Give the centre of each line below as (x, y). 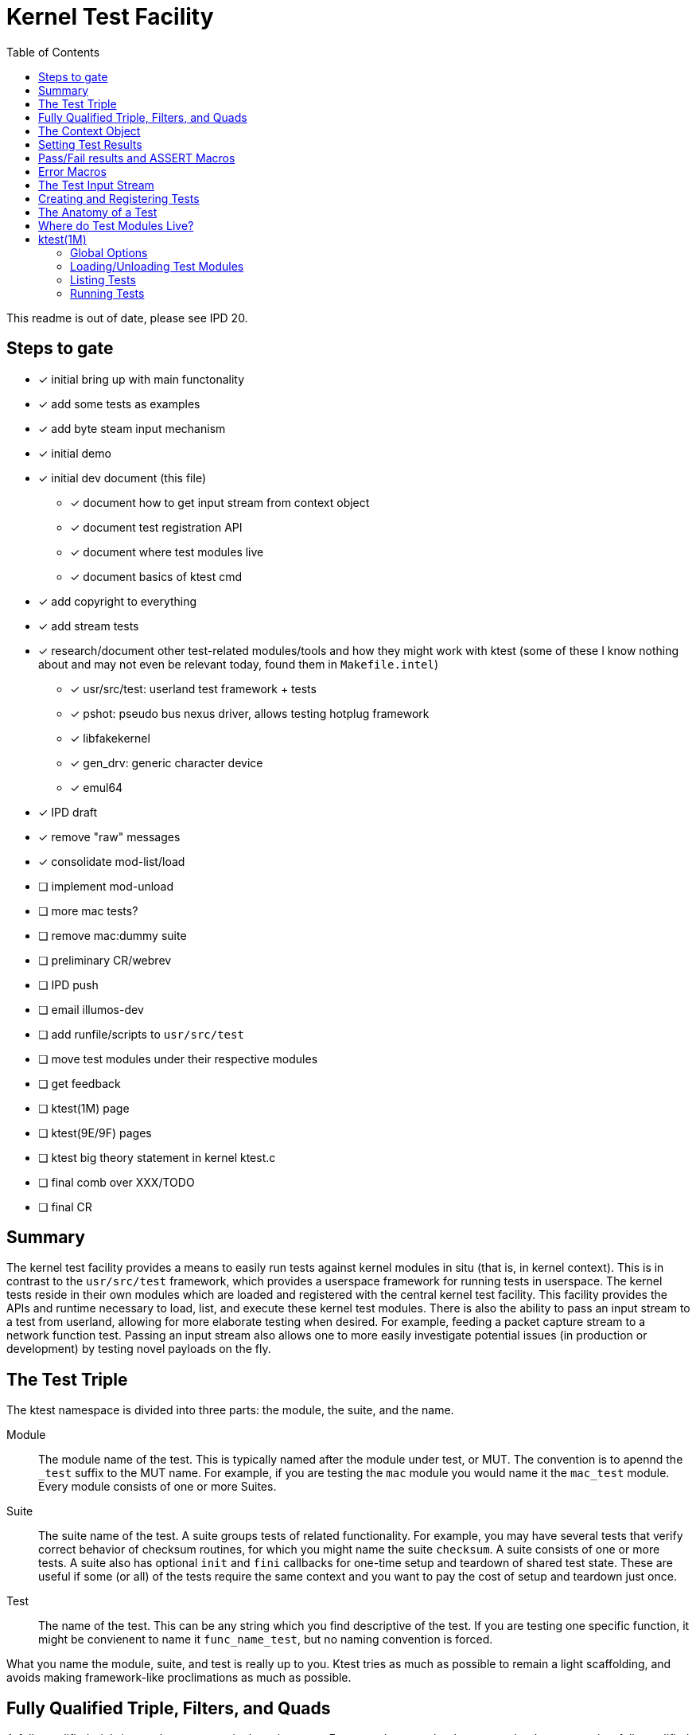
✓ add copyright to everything (118, 601)
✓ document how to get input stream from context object (220, 502)
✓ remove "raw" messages (109, 836)
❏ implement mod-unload (106, 886)
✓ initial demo (75, 453)
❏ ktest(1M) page (84, 1108)
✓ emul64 (97, 787)
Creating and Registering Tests (119, 198)
